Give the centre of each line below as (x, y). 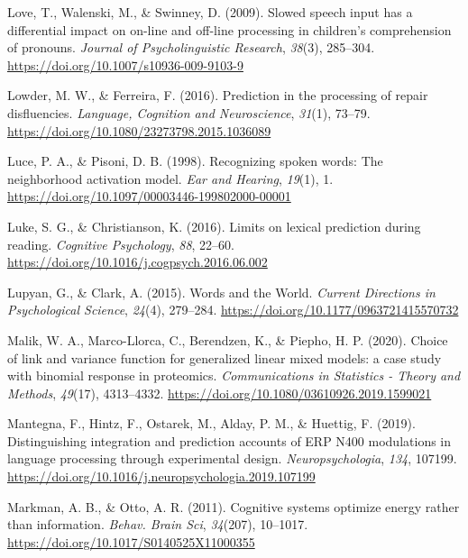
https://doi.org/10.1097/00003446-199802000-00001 (149, 196)
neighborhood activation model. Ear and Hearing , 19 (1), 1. (170, 178)
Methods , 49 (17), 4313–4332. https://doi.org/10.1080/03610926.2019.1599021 (220, 393)
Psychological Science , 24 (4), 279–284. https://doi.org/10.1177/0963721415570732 (233, 310)
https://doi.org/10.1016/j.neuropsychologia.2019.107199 (161, 476)
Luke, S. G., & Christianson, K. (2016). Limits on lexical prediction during (214, 226)
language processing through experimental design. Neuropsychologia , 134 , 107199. (232, 458)
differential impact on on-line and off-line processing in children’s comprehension (229, 29)
